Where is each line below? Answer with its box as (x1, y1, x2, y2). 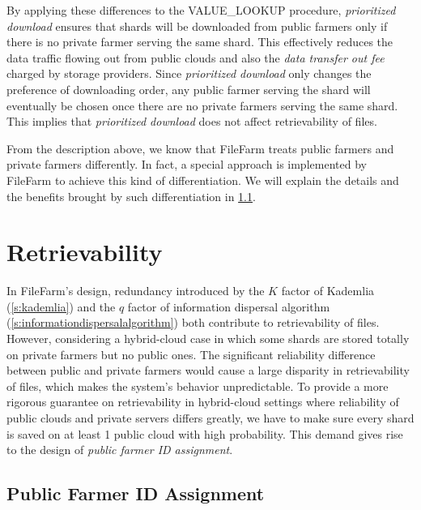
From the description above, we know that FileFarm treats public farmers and (6, 139, 394, 156)
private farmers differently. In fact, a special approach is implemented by (6, 156, 367, 173)
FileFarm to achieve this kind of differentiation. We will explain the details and (6, 171, 399, 188)
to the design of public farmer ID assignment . (6, 441, 233, 458)
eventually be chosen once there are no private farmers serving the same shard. (6, 96, 398, 114)
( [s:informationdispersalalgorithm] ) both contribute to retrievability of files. (6, 314, 380, 331)
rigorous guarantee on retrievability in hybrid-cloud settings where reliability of (6, 393, 399, 410)
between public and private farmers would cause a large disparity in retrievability (6, 362, 410, 379)
